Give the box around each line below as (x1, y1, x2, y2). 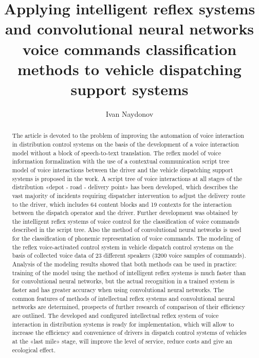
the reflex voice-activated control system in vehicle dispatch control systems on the (12, 242, 233, 251)
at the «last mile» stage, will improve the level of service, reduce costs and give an (12, 337, 232, 346)
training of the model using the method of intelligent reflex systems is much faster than (12, 268, 246, 277)
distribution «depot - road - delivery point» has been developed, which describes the (12, 183, 238, 191)
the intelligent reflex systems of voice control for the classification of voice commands (12, 217, 239, 225)
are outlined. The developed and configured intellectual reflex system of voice (12, 311, 219, 320)
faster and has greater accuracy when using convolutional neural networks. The (12, 285, 224, 294)
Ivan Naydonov (105, 108, 154, 119)
